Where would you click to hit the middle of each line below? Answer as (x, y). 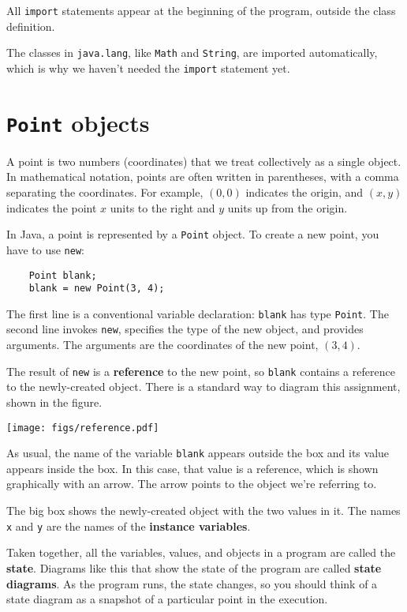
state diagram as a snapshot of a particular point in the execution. (167, 599)
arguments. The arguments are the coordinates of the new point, (162, 345)
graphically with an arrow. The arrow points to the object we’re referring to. (192, 484)
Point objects (78, 122)
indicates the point (52, 207)
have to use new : (45, 249)
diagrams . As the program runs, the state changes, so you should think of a (192, 583)
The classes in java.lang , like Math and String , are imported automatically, (192, 53)
